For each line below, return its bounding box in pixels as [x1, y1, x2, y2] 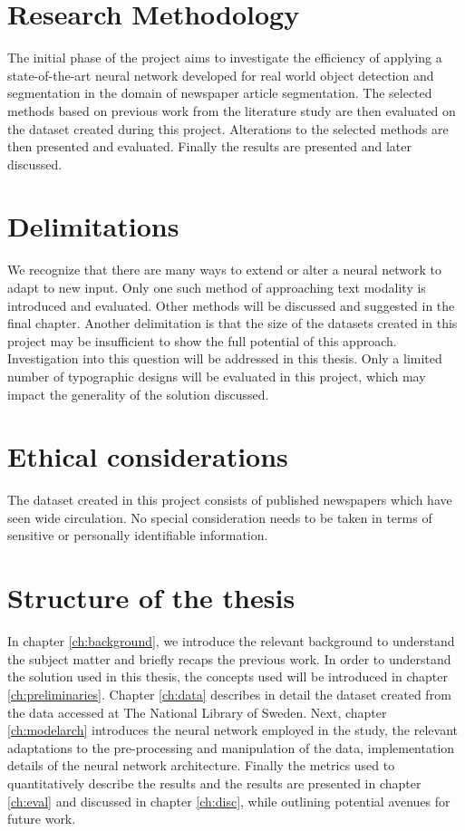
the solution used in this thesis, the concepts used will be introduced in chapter [7, 667, 448, 686]
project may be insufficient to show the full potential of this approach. [7, 331, 397, 350]
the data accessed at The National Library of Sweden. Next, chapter [7, 702, 387, 721]
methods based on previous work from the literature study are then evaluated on [7, 101, 456, 120]
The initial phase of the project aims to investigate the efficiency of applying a [7, 48, 442, 67]
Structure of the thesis [7, 579, 295, 616]
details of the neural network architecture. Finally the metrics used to [7, 756, 395, 775]
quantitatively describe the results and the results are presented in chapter [7, 773, 421, 792]
